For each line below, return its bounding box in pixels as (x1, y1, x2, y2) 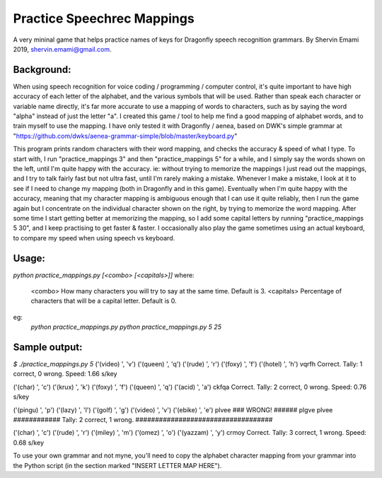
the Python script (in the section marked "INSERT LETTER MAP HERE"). (13, 461, 222, 470)
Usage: (13, 252, 46, 264)
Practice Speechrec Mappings (13, 11, 195, 26)
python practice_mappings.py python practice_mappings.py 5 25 (30, 322, 222, 332)
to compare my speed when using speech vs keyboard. (13, 233, 175, 242)
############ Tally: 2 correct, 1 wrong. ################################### (13, 416, 273, 424)
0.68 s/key (13, 438, 44, 447)
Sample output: (13, 341, 83, 353)
